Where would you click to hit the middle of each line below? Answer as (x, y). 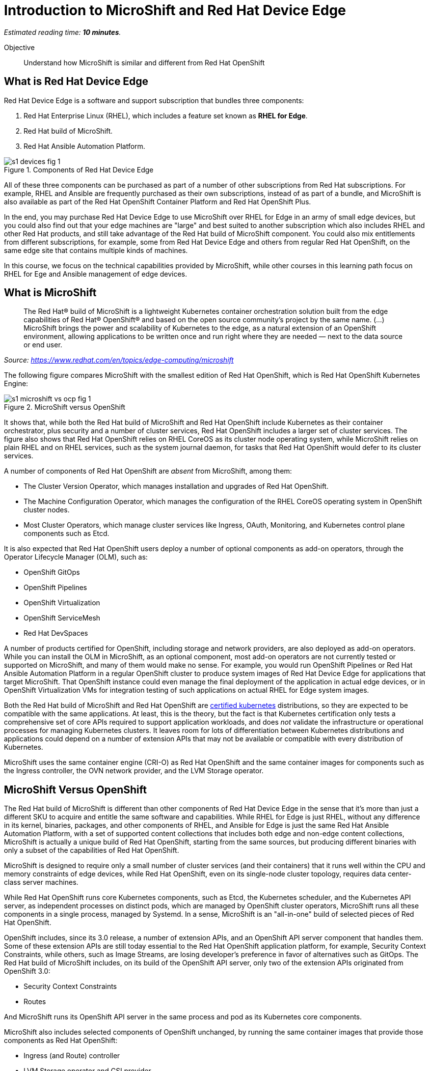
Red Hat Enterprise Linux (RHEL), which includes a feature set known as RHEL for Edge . (166, 115)
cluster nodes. (47, 510)
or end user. (43, 345)
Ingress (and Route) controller (72, 1056)
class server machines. (41, 882)
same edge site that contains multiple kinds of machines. (96, 250)
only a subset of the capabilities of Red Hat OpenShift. (92, 850)
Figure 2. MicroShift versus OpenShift (65, 407)
